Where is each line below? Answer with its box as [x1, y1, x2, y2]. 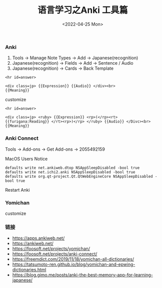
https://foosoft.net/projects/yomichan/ [12, 246, 90, 252]
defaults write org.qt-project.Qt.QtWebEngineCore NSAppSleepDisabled [5, 174, 153, 179]
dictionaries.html [12, 267, 47, 273]
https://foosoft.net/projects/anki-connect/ [12, 251, 97, 257]
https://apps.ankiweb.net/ [12, 235, 65, 241]
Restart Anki [5, 187, 30, 193]
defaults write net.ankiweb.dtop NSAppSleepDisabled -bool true [5, 165, 140, 170]
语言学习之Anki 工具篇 [37, 4, 128, 16]
